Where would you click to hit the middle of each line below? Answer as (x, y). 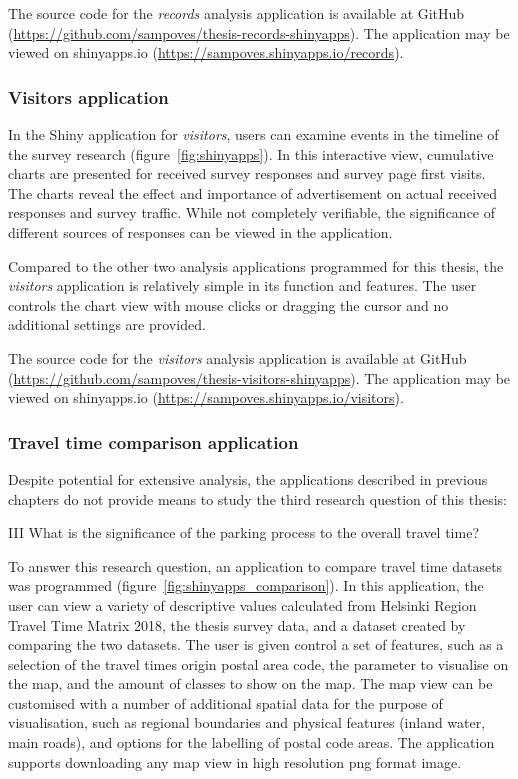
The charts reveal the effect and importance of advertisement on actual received (253, 192)
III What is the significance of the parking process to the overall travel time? (243, 532)
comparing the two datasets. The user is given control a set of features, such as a (256, 644)
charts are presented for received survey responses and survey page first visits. (247, 173)
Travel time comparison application (153, 441)
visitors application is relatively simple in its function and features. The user (242, 285)
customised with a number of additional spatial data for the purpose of (225, 702)
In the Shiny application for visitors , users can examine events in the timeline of (253, 134)
